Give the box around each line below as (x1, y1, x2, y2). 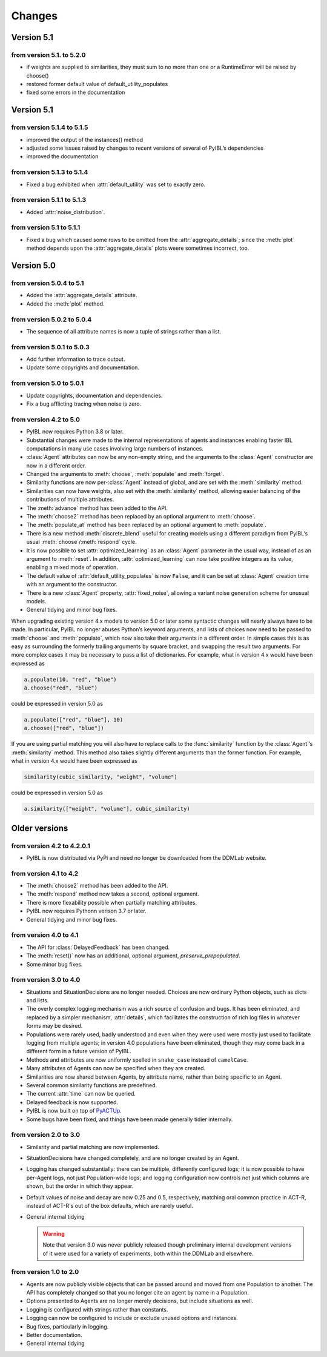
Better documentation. (26, 1332, 82, 1339)
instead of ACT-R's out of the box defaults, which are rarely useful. (26, 1202, 193, 1209)
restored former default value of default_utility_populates (26, 81, 168, 88)
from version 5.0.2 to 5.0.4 (11, 315, 92, 324)
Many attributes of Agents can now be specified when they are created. (26, 1065, 206, 1072)
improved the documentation (26, 153, 99, 160)
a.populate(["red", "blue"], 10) (24, 716, 124, 723)
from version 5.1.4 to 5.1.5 (11, 123, 88, 132)
